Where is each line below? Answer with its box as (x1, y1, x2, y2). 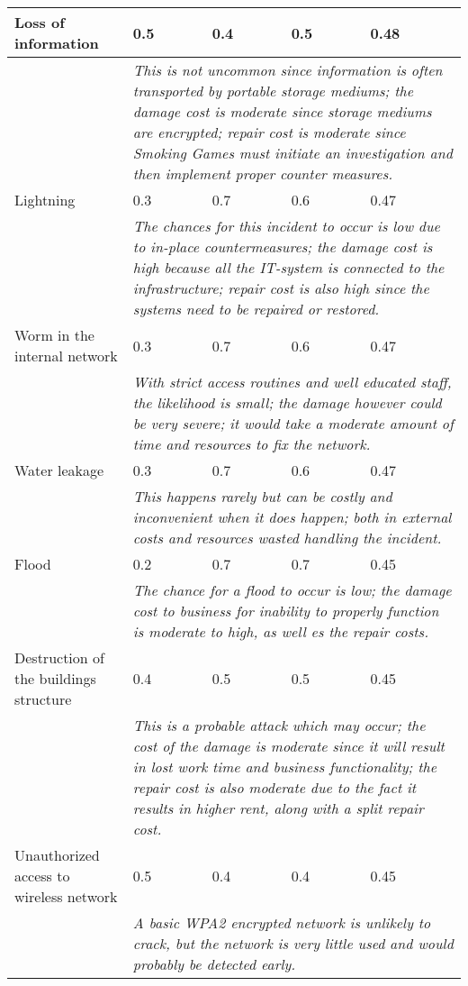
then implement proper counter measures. (132, 163, 393, 184)
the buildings (14, 668, 96, 689)
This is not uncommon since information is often (132, 59, 443, 80)
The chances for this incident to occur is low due (132, 215, 440, 236)
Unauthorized (14, 844, 100, 865)
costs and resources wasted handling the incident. (132, 527, 442, 548)
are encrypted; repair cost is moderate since (132, 122, 406, 142)
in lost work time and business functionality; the (132, 756, 437, 777)
